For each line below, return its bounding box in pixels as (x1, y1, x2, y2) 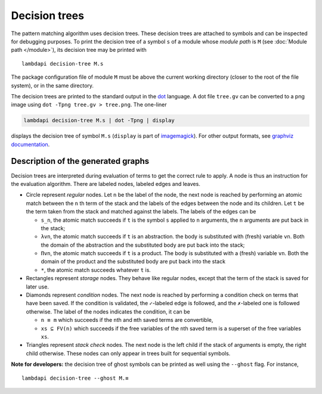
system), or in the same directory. (11, 82, 94, 89)
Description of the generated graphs (11, 156, 150, 166)
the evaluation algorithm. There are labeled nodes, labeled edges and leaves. (11, 180, 201, 187)
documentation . (11, 141, 50, 148)
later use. (26, 283, 49, 290)
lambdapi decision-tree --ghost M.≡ (21, 374, 129, 381)
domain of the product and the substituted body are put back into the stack (41, 258, 226, 265)
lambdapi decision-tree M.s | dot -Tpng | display (23, 117, 175, 124)
